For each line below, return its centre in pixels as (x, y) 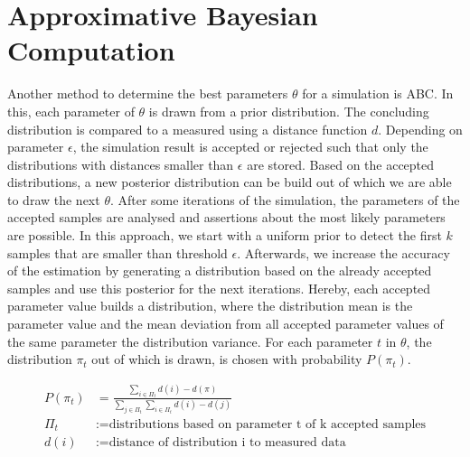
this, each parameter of (71, 111)
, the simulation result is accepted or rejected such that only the (250, 147)
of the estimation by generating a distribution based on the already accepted (220, 270)
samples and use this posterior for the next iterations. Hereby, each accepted (219, 288)
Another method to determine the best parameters (148, 93)
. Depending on (420, 129)
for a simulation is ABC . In (378, 93)
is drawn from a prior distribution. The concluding (289, 111)
